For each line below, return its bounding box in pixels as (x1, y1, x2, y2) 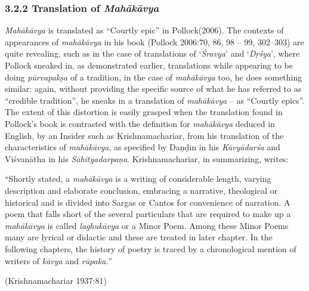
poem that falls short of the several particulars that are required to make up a (5, 208, 291, 220)
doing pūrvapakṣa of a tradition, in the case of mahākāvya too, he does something (5, 70, 302, 83)
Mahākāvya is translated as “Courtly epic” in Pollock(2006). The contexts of (5, 24, 284, 36)
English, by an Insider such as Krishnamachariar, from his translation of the (5, 129, 284, 141)
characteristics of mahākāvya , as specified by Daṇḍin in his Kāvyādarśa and (5, 141, 280, 153)
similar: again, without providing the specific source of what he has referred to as (5, 82, 302, 95)
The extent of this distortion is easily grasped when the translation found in (5, 106, 283, 118)
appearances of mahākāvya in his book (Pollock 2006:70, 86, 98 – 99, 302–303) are (5, 35, 304, 48)
